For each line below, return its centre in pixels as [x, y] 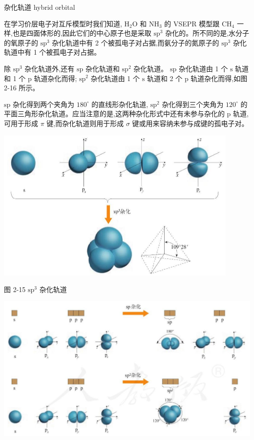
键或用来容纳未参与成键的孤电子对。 [190, 123]
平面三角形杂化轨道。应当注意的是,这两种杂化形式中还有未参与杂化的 [114, 114]
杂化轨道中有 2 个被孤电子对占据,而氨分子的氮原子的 [136, 42]
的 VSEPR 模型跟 [192, 23]
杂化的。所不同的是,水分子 [207, 33]
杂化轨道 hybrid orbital [40, 7]
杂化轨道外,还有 [50, 68]
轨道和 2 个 [165, 78]
